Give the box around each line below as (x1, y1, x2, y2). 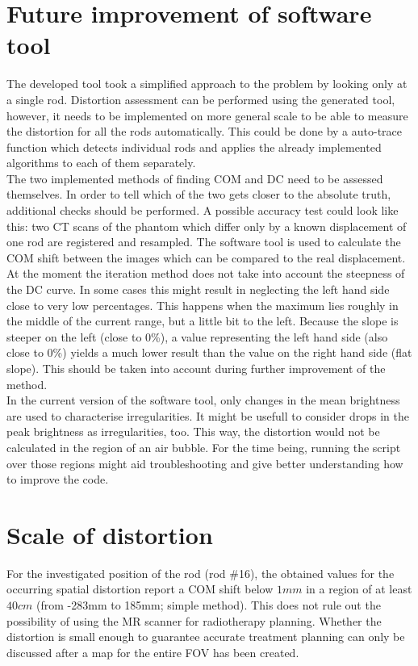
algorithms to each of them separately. (6, 154, 196, 171)
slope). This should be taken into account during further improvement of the (6, 360, 386, 376)
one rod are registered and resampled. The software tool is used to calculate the (6, 233, 401, 250)
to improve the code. (6, 471, 109, 488)
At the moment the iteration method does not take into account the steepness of (6, 265, 405, 282)
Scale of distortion (6, 517, 213, 551)
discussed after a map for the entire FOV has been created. (6, 643, 299, 660)
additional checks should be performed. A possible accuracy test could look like (6, 202, 399, 219)
